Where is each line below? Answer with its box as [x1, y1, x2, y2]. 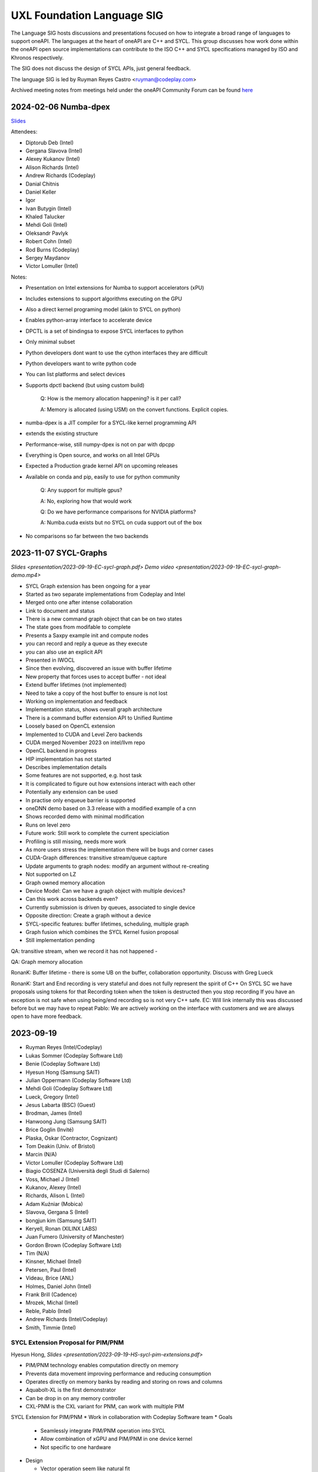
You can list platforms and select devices [25, 371, 125, 378]
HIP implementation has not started [25, 755, 111, 762]
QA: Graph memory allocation [11, 959, 83, 966]
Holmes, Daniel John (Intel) [25, 1282, 92, 1289]
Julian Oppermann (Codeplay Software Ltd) [25, 1076, 132, 1083]
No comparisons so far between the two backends [25, 532, 148, 539]
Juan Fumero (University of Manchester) [25, 1234, 124, 1241]
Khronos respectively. [11, 54, 64, 61]
